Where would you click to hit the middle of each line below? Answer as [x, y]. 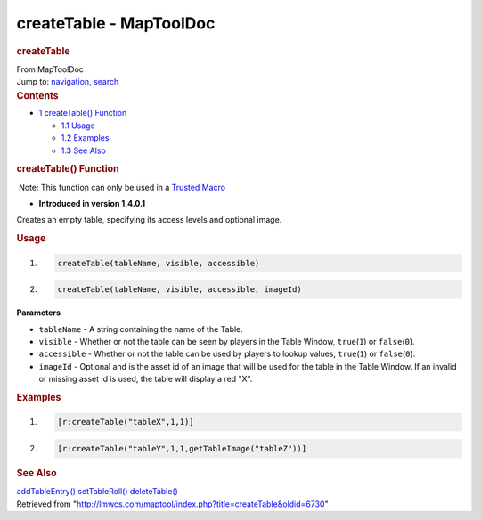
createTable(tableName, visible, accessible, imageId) [179, 290]
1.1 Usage [78, 126]
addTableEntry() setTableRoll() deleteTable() [97, 492]
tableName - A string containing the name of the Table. [141, 329]
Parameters [39, 313]
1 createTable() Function [83, 113]
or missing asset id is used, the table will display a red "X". [146, 379]
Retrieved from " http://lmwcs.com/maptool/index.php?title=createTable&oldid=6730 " [172, 504]
